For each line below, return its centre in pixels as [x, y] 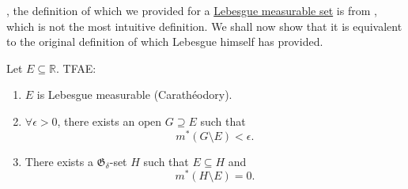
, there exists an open [110, 121]
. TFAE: [76, 68]
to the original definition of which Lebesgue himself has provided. [165, 42]
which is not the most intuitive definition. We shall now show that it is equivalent [204, 26]
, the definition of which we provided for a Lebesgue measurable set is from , [192, 10]
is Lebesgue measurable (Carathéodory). [134, 94]
